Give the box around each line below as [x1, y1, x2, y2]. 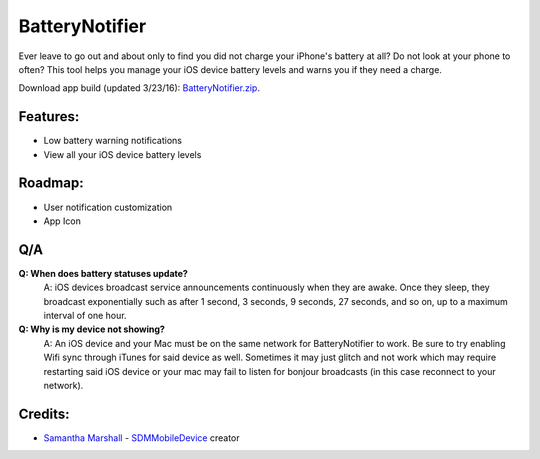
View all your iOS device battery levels [43, 148, 202, 160]
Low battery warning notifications [43, 135, 182, 147]
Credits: [18, 405, 70, 422]
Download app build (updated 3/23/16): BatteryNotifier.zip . [18, 82, 260, 94]
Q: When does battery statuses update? [18, 267, 189, 279]
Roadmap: [18, 175, 84, 192]
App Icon [43, 215, 82, 227]
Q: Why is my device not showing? [18, 323, 165, 335]
